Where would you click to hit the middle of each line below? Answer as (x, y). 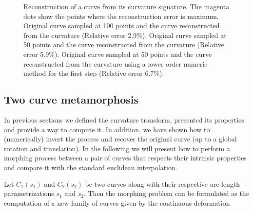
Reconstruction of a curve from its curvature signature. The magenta (126, 6)
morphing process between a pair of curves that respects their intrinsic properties (125, 158)
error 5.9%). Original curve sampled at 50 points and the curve (118, 54)
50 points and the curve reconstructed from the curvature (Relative (124, 44)
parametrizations (29, 193)
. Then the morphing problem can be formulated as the (166, 193)
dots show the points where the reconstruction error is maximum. (121, 16)
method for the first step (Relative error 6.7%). (94, 73)
